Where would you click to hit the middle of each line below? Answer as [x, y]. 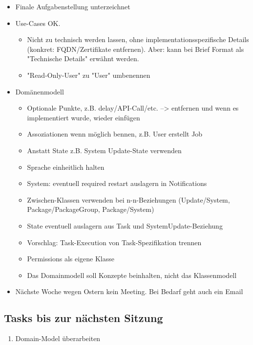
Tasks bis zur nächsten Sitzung [84, 318]
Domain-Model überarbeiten [58, 338]
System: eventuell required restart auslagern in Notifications [117, 183]
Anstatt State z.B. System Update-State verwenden [104, 150]
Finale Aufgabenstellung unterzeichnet [73, 6]
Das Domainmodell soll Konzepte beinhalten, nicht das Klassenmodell [132, 275]
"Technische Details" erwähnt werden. [83, 58]
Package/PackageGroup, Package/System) [91, 209]
